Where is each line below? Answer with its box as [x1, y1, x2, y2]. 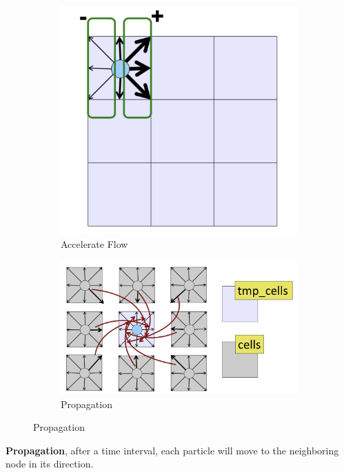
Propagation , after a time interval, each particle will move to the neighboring [6, 443, 339, 457]
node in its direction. [6, 456, 94, 471]
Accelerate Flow [61, 237, 128, 251]
